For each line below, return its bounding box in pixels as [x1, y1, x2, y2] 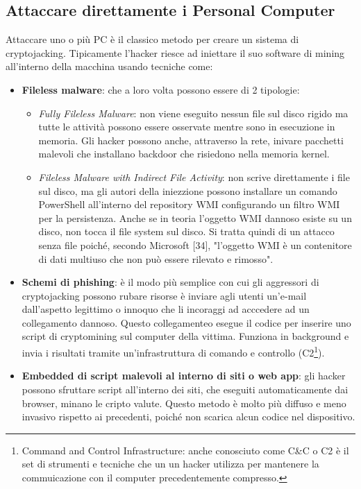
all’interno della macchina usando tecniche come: [6, 59, 213, 74]
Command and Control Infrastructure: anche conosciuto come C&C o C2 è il [22, 443, 349, 457]
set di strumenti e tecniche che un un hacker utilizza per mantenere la [22, 456, 319, 471]
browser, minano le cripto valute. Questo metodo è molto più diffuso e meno [22, 395, 346, 410]
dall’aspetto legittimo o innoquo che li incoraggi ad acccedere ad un [22, 302, 310, 316]
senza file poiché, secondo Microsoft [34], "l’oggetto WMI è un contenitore [38, 237, 352, 252]
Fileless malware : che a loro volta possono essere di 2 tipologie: [22, 82, 300, 96]
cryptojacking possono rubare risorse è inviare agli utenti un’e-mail [22, 288, 307, 302]
